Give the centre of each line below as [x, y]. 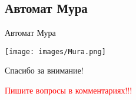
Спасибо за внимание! [44, 70]
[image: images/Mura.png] [55, 51]
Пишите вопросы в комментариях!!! [69, 90]
